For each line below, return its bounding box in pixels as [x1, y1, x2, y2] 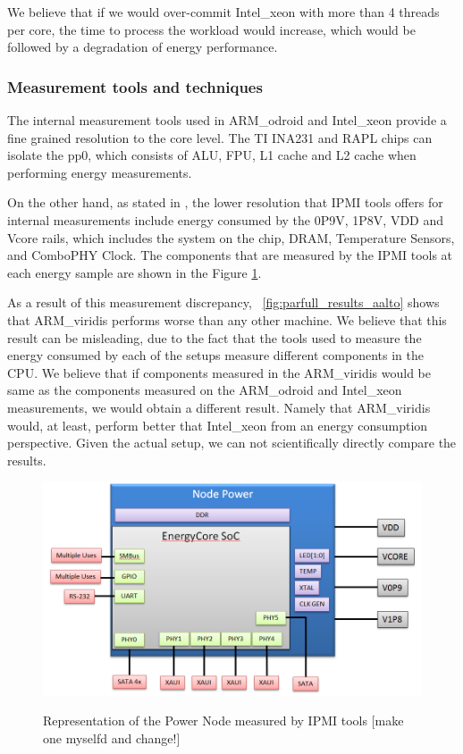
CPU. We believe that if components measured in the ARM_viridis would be [7, 363, 431, 381]
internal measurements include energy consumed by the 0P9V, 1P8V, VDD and [7, 210, 444, 229]
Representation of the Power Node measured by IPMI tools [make [43, 711, 404, 730]
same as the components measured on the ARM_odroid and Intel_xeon [7, 381, 402, 399]
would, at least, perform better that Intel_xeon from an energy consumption [7, 415, 428, 434]
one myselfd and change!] [43, 729, 181, 748]
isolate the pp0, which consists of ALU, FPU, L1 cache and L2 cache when [7, 146, 417, 164]
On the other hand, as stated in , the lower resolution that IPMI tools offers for [7, 193, 443, 212]
